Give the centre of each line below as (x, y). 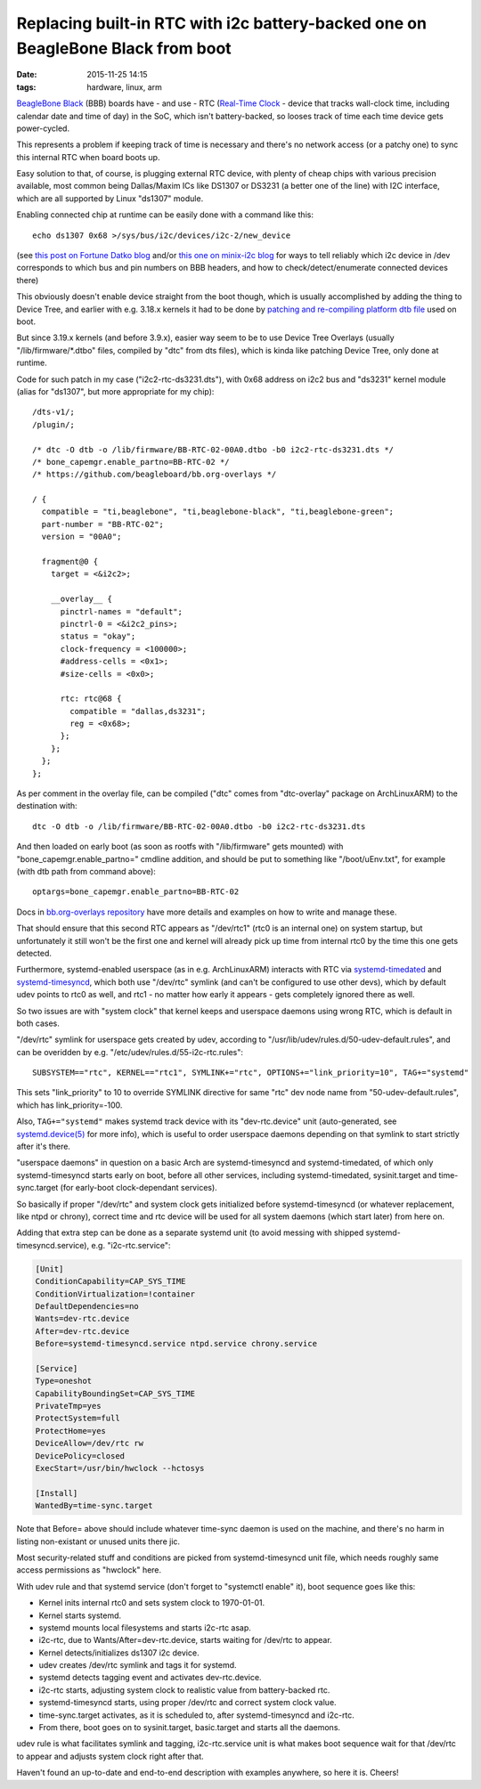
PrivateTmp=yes (68, 1406)
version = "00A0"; (82, 537)
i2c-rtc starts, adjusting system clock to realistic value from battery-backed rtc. (184, 1690)
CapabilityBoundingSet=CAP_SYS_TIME (115, 1393)
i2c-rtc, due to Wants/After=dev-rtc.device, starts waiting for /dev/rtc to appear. (186, 1640)
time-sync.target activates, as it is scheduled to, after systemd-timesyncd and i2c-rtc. (197, 1715)
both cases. (38, 1023)
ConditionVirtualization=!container (115, 1294)
